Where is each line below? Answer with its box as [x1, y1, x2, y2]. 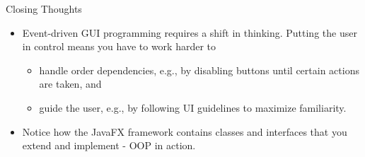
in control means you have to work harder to [22, 39, 216, 54]
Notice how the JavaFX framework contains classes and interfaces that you [22, 124, 347, 139]
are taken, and [39, 76, 102, 91]
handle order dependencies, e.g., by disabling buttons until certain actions [39, 62, 359, 77]
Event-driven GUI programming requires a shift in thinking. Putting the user [22, 25, 357, 40]
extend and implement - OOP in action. [22, 138, 196, 153]
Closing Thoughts [6, 1, 82, 16]
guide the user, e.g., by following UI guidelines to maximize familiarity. [39, 100, 347, 115]
